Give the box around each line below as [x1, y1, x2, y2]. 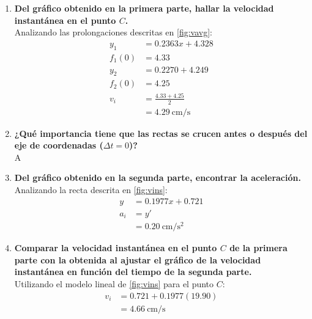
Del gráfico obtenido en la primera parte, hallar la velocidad [14, 2, 274, 14]
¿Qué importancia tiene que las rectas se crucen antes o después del [14, 127, 308, 139]
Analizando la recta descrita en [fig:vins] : [14, 183, 168, 196]
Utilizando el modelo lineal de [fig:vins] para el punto [14, 277, 214, 290]
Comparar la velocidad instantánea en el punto [14, 241, 217, 254]
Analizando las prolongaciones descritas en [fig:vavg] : [14, 26, 212, 38]
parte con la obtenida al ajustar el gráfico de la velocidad [14, 253, 261, 266]
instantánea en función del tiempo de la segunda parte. [14, 265, 252, 278]
